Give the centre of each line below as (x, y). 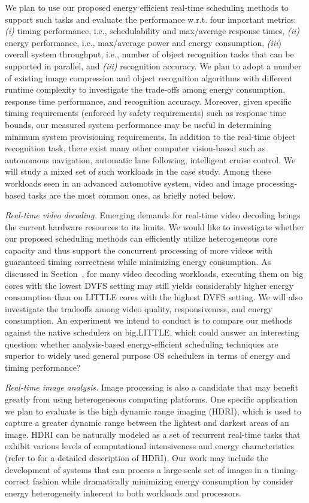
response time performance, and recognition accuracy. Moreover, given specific (148, 101)
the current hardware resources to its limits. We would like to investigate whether (154, 226)
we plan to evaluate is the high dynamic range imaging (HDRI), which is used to (153, 411)
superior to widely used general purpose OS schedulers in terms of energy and (148, 356)
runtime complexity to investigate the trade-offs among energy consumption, (145, 89)
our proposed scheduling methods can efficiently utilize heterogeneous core (141, 238)
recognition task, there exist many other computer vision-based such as (135, 148)
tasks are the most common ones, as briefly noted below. (132, 195)
